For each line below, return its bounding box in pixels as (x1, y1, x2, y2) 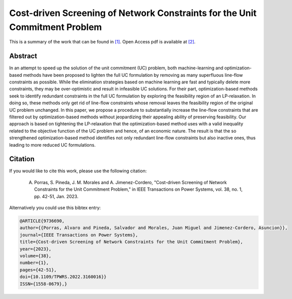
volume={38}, (19, 253, 52, 259)
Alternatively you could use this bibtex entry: (9, 205, 101, 211)
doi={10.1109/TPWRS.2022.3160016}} (19, 274, 107, 280)
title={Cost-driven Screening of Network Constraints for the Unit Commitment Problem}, (19, 239, 244, 245)
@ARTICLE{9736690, (19, 218, 65, 224)
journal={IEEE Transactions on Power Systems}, (19, 232, 138, 238)
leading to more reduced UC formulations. (9, 142, 96, 148)
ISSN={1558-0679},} (19, 281, 67, 287)
